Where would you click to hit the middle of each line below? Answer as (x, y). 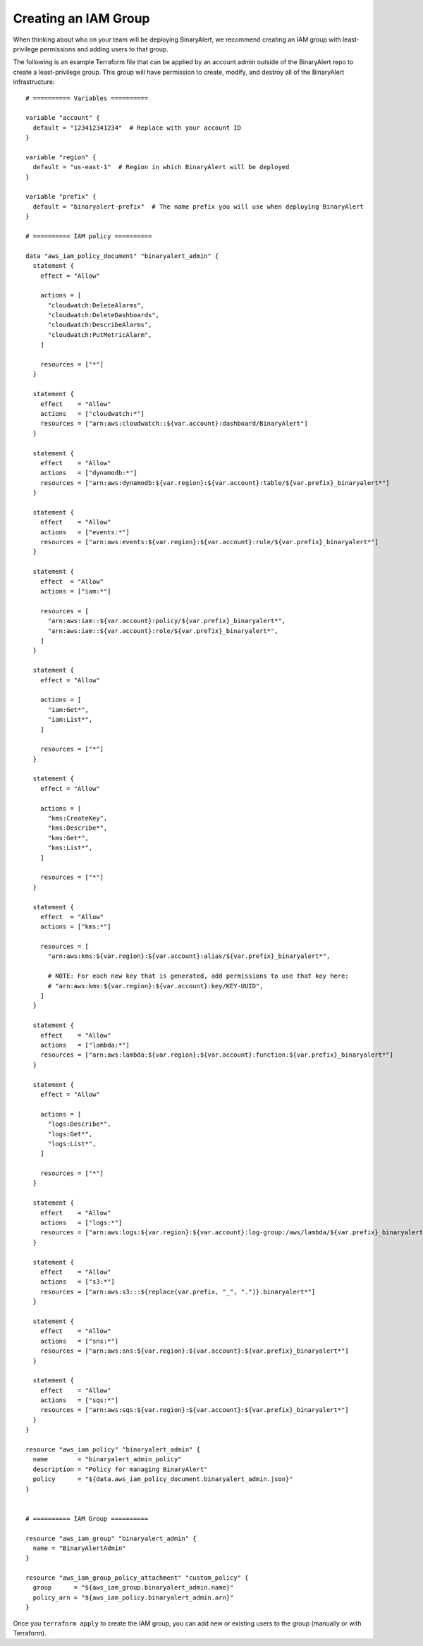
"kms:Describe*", (78, 828)
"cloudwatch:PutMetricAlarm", (100, 334)
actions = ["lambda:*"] (85, 1045)
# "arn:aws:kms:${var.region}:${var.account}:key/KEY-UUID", (155, 986)
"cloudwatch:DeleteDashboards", (104, 315)
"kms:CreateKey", (78, 818)
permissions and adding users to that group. (104, 49)
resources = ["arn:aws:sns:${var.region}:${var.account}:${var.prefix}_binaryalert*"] (194, 1351)
